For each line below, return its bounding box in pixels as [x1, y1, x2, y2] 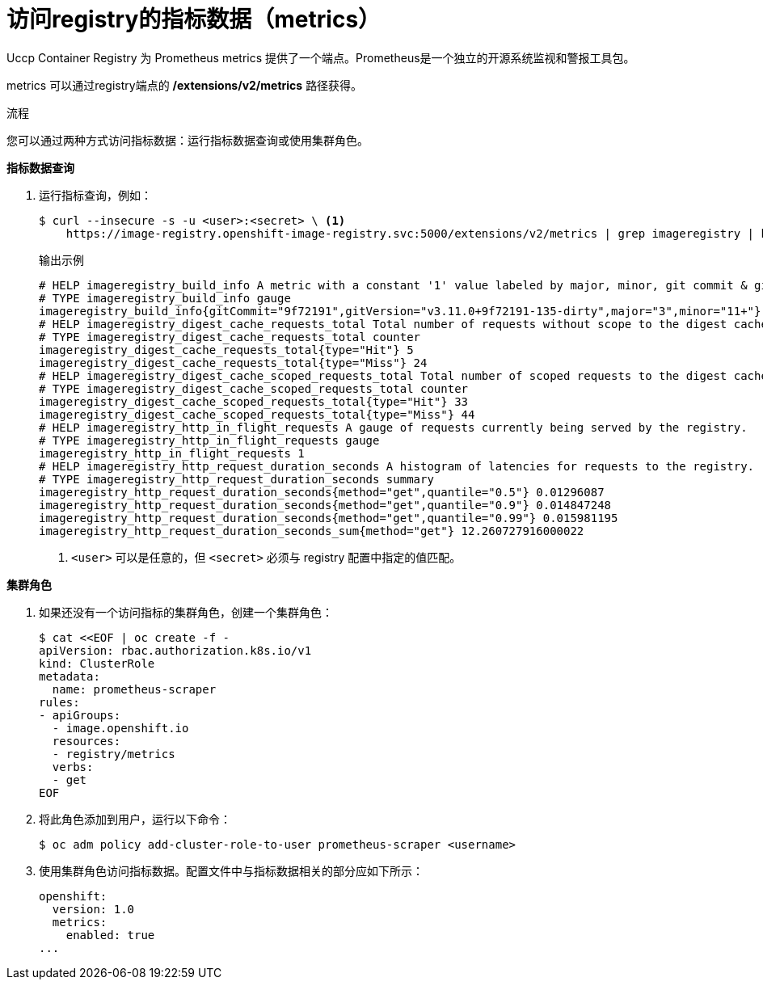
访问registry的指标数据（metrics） [6, 6, 381, 33]
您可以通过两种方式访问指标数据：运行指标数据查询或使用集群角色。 [6, 133, 369, 147]
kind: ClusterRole [39, 656, 155, 670]
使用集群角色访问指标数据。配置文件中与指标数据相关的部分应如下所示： [39, 863, 424, 878]
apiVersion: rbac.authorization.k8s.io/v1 [39, 643, 312, 657]
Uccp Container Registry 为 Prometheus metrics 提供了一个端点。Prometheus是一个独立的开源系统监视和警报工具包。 [6, 50, 635, 65]
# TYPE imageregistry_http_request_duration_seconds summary [39, 472, 434, 486]
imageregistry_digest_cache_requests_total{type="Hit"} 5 [39, 343, 414, 356]
